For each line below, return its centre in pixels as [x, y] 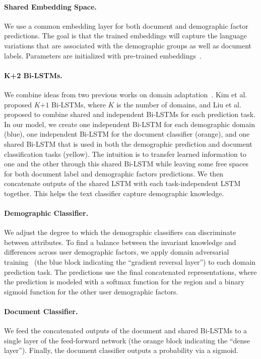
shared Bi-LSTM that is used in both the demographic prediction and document [128, 143]
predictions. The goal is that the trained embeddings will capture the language [125, 36]
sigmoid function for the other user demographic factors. [91, 291]
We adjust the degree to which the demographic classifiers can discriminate [120, 232]
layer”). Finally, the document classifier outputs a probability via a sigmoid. [121, 350]
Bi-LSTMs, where [79, 104]
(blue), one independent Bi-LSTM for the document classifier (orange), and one [127, 134]
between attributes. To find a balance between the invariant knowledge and [120, 242]
